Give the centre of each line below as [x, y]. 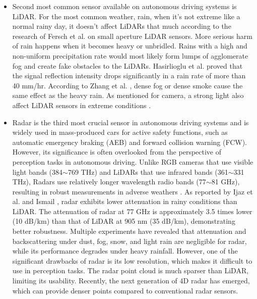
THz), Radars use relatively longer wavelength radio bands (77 [109, 182]
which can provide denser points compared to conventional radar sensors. [125, 290]
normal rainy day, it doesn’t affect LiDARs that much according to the [122, 26]
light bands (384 [38, 171]
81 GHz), [226, 182]
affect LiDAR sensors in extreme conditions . [82, 105]
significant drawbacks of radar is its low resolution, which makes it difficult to [132, 260]
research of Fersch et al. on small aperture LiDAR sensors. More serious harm [132, 36]
